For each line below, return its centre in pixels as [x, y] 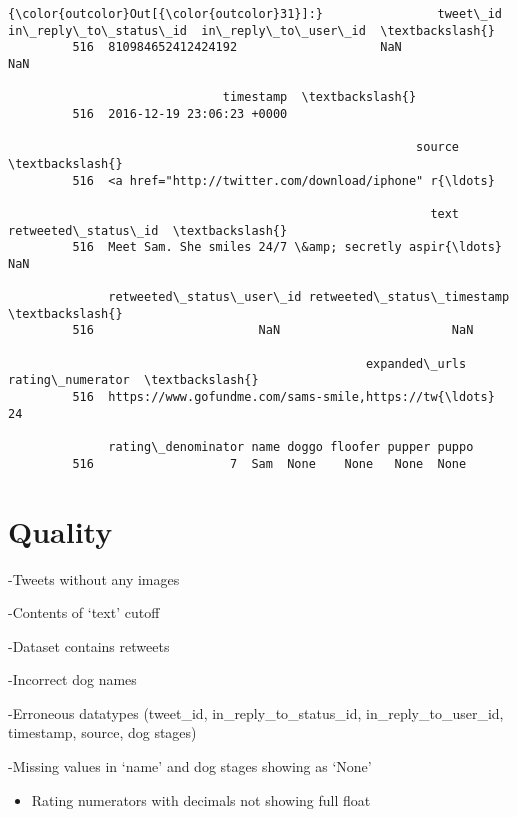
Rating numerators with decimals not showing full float [201, 799]
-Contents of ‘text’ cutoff [84, 612]
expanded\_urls [416, 363]
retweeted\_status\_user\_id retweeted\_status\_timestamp [309, 297]
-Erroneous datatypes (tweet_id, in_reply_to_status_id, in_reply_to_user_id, [256, 712]
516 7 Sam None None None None [269, 463]
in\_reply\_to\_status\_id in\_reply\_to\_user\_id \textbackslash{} [251, 30]
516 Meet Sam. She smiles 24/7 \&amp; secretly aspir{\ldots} [287, 247]
